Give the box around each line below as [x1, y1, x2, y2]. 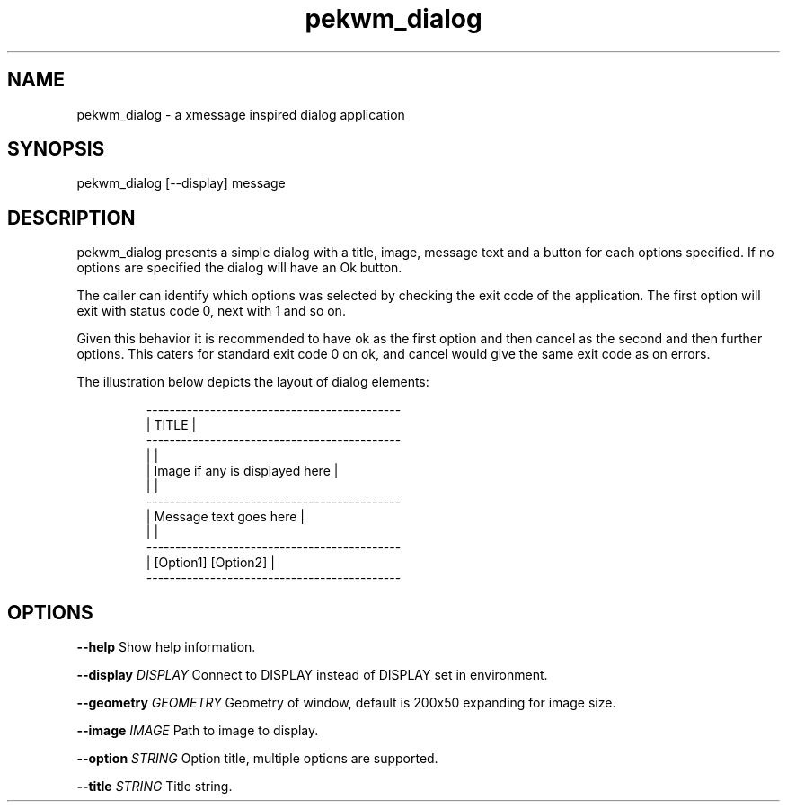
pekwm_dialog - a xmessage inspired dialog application [76, 106, 405, 122]
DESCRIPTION [7, 206, 136, 229]
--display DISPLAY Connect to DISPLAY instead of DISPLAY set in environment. [76, 667, 548, 683]
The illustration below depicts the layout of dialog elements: [76, 374, 429, 390]
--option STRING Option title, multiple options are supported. [76, 751, 438, 767]
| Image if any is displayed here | [146, 463, 339, 479]
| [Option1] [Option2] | [146, 555, 275, 571]
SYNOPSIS [7, 138, 105, 161]
